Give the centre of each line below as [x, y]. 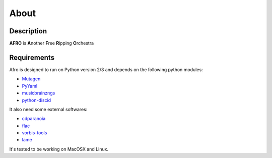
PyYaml [30, 86]
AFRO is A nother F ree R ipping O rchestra [52, 43]
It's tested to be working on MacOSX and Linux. [59, 149]
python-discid [37, 100]
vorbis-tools [35, 133]
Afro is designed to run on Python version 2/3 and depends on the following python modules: [106, 69]
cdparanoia [34, 119]
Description [28, 31]
